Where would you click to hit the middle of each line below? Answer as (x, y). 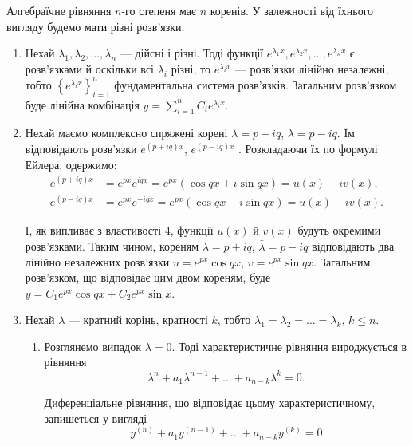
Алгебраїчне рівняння (59, 10)
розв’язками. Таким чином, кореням (112, 245)
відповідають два (353, 245)
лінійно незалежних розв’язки (97, 261)
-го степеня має (159, 10)
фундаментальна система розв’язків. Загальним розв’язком (256, 84)
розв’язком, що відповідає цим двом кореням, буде (148, 277)
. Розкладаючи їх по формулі (308, 149)
